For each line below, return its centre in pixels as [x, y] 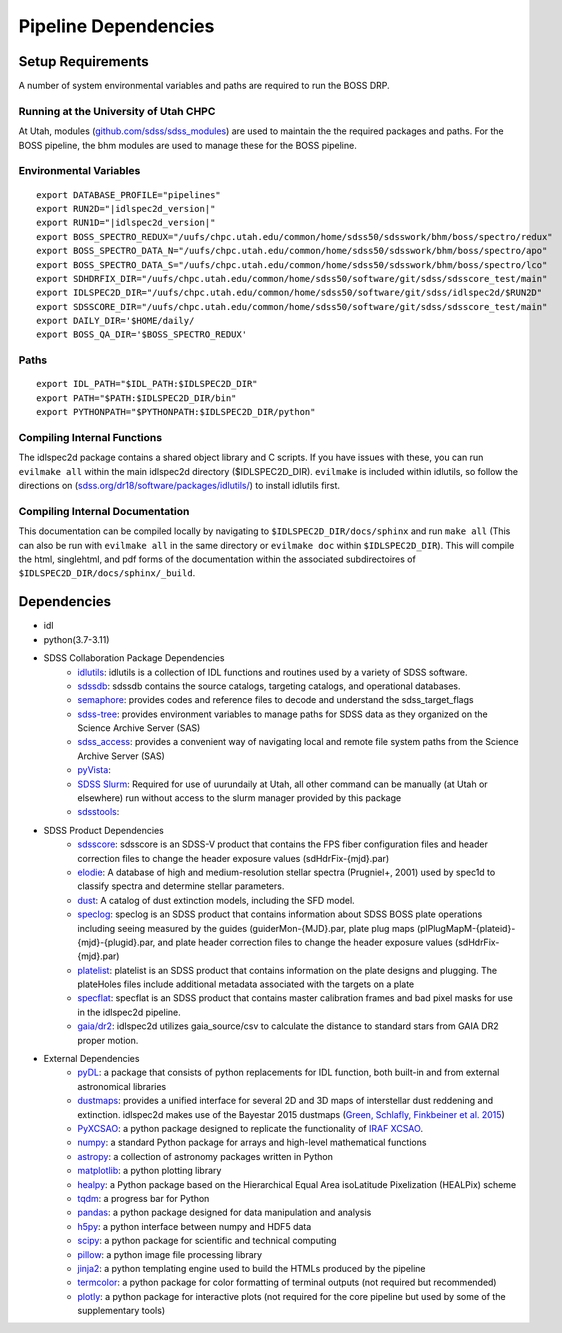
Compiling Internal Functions [90, 437]
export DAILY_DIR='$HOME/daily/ [115, 321]
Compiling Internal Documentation [104, 511]
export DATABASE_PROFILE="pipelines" [129, 194]
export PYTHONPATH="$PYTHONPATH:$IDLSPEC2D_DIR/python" [176, 412]
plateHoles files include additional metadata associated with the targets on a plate [246, 984]
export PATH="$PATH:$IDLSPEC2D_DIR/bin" [136, 398]
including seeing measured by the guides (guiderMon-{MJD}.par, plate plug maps [246, 928]
